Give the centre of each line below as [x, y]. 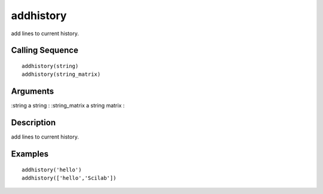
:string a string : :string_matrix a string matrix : [68, 106]
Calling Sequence [45, 50]
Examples [30, 154]
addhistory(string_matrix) [61, 74]
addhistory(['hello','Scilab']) [69, 178]
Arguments [33, 92]
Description [33, 123]
